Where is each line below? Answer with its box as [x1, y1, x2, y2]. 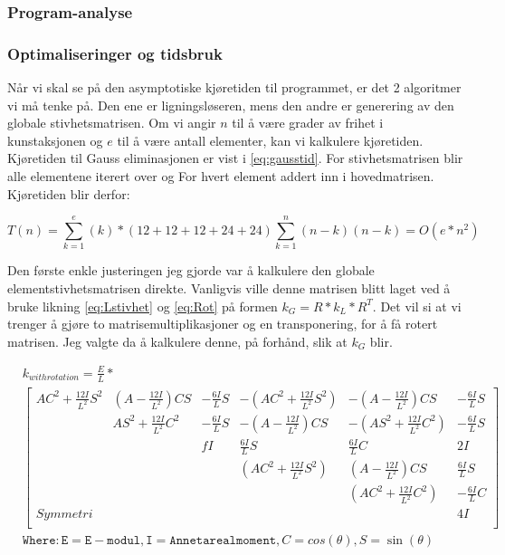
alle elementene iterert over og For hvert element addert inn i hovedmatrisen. [7, 167, 434, 186]
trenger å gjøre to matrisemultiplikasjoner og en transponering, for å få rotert [7, 314, 438, 333]
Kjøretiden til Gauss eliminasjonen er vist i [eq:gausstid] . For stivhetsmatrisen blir [7, 148, 463, 167]
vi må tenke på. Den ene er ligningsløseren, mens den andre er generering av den [7, 95, 454, 114]
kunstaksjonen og [7, 130, 103, 149]
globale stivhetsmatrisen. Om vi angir [7, 113, 216, 132]
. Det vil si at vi [372, 296, 462, 315]
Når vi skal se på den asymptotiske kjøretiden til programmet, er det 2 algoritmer [7, 78, 462, 97]
